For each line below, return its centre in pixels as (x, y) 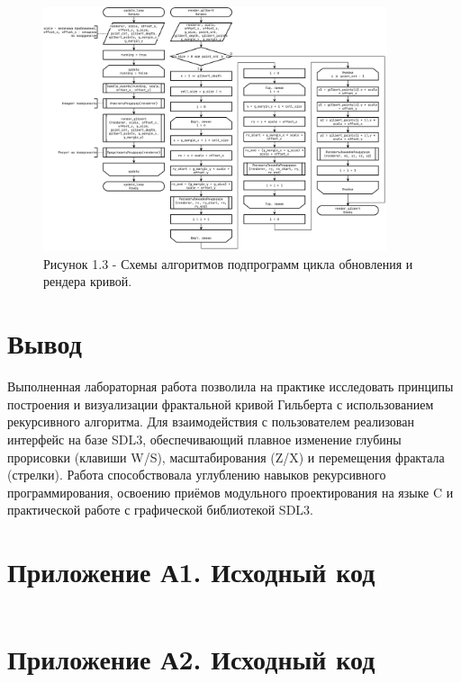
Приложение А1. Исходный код (191, 572)
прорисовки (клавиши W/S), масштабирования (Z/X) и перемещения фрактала (226, 457)
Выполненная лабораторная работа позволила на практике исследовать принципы (230, 386)
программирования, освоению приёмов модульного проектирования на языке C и (230, 492)
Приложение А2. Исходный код (191, 659)
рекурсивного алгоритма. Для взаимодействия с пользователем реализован (211, 422)
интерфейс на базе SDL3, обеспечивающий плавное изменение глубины (204, 439)
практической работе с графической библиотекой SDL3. (160, 510)
